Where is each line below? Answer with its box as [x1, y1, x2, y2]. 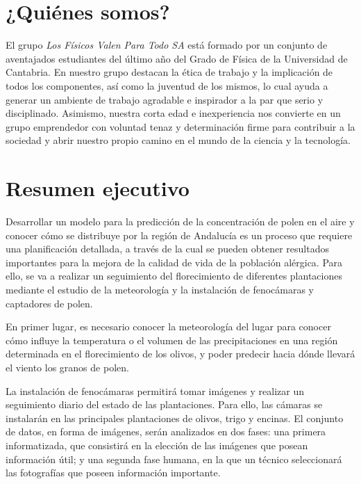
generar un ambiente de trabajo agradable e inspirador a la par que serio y [6, 92, 324, 106]
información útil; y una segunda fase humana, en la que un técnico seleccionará [6, 451, 342, 466]
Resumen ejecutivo [6, 174, 190, 202]
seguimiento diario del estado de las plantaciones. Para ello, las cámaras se [6, 397, 323, 412]
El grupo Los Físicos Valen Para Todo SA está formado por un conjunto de [6, 38, 328, 52]
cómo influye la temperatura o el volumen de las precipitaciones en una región [6, 332, 338, 347]
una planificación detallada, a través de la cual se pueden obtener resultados [6, 241, 329, 256]
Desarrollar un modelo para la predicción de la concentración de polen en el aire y [6, 214, 355, 228]
